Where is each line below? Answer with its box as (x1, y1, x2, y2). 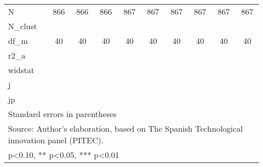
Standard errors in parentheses (8, 108, 117, 120)
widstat (8, 64, 34, 76)
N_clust (8, 20, 37, 32)
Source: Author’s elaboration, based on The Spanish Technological (8, 123, 243, 134)
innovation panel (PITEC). (8, 134, 104, 146)
